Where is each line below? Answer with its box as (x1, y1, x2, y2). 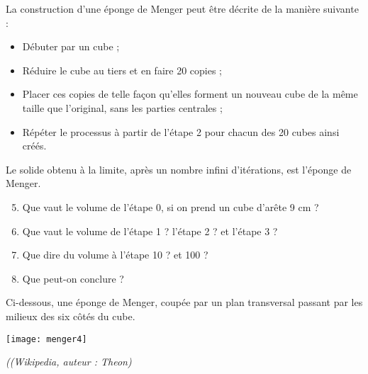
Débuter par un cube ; (22, 39, 120, 54)
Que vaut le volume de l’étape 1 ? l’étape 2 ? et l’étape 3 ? (22, 223, 278, 238)
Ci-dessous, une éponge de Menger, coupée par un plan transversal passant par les (6, 295, 363, 310)
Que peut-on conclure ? (22, 271, 124, 285)
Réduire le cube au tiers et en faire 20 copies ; (22, 62, 222, 77)
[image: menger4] (6, 334, 87, 344)
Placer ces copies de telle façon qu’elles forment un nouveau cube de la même (22, 86, 358, 101)
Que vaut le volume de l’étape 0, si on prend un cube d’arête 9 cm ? (22, 199, 319, 214)
